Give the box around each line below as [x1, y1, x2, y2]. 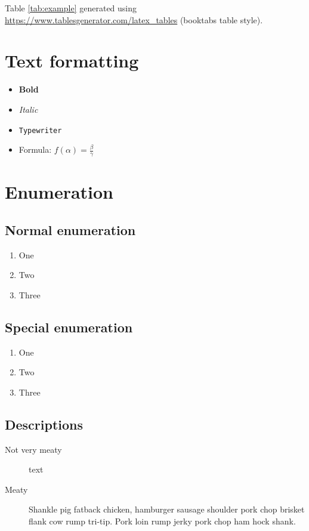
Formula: [18, 143, 52, 156]
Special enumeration [5, 317, 133, 336]
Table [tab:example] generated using [5, 2, 137, 14]
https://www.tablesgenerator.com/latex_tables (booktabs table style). [5, 13, 263, 26]
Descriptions [5, 415, 84, 433]
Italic [18, 103, 38, 115]
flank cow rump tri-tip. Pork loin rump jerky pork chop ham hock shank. [29, 514, 296, 527]
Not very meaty [5, 443, 62, 455]
